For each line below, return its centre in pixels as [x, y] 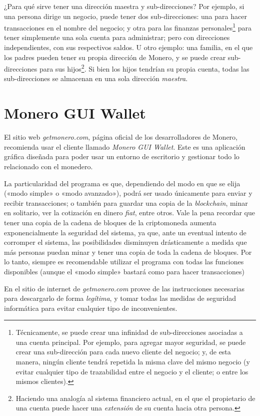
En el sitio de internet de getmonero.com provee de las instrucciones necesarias [124, 288]
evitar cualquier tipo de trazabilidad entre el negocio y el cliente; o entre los [132, 371]
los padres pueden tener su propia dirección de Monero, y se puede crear [115, 57]
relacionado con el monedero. [48, 166]
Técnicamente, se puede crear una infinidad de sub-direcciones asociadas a [129, 332]
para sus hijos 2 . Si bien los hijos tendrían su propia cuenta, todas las [144, 68]
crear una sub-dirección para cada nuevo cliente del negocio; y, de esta [123, 352]
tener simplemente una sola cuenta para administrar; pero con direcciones [117, 37]
